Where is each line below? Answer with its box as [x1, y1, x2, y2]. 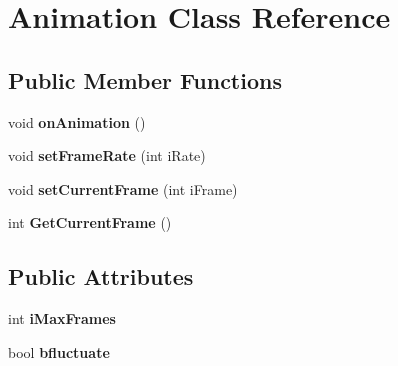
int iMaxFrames [8, 308, 116, 329]
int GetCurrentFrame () [8, 212, 172, 233]
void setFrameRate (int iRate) [8, 145, 206, 166]
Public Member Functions [8, 64, 282, 95]
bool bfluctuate [8, 341, 110, 362]
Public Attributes [8, 261, 194, 292]
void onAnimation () [8, 111, 146, 132]
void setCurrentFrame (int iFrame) [8, 178, 238, 199]
